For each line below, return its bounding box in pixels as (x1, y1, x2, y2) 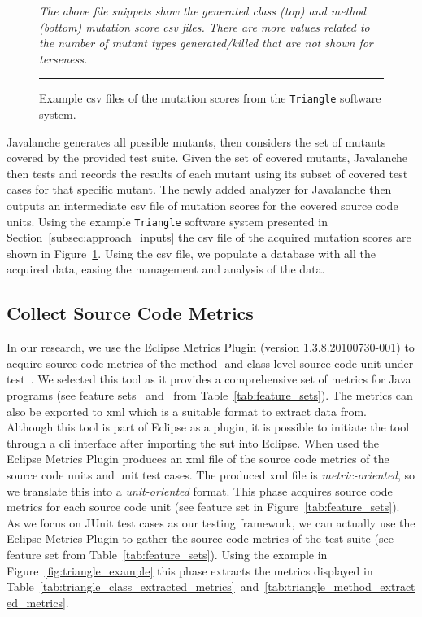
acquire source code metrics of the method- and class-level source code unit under (7, 354, 414, 371)
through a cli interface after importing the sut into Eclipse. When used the (7, 434, 379, 451)
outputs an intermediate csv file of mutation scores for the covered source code (7, 197, 398, 213)
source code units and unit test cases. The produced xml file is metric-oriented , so (7, 466, 415, 483)
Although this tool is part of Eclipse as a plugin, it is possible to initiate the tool (7, 418, 410, 435)
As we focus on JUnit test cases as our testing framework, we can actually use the (7, 514, 415, 531)
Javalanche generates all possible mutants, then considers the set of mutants (7, 133, 386, 150)
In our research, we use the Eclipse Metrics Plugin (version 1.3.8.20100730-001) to (7, 339, 415, 356)
